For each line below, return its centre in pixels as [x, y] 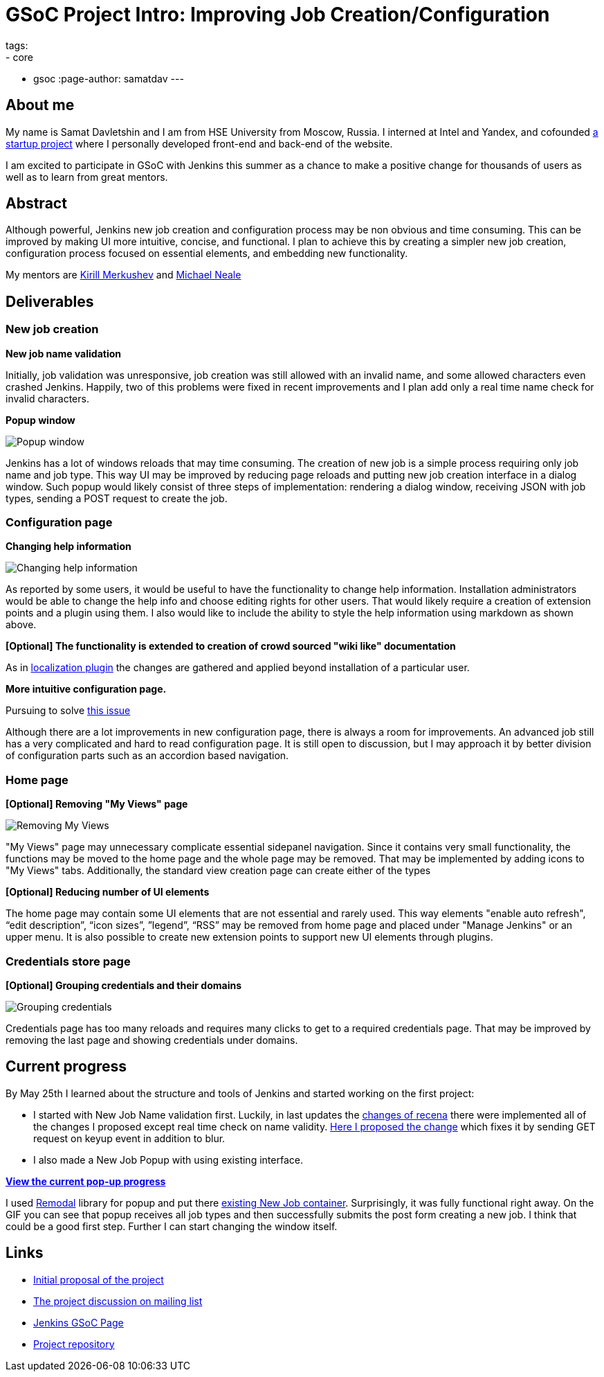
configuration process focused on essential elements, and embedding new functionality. [207, 254]
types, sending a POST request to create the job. [117, 498]
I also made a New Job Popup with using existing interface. [168, 1160]
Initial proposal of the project [99, 1279]
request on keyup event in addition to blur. [129, 1138]
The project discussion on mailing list [118, 1301]
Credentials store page [68, 961]
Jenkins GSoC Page [79, 1322]
